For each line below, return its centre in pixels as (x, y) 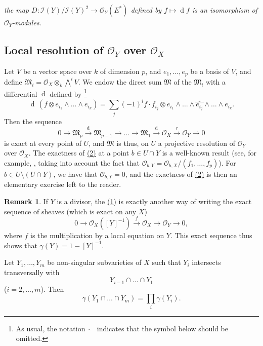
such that (166, 262)
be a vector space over (57, 71)
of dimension (120, 71)
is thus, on (133, 143)
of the (183, 81)
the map (17, 10)
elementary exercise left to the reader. (63, 184)
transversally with (32, 272)
